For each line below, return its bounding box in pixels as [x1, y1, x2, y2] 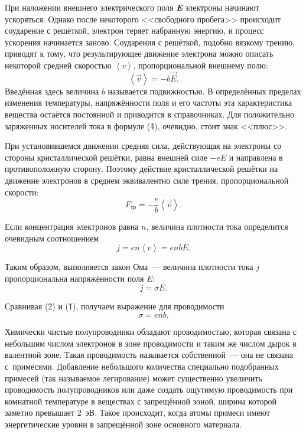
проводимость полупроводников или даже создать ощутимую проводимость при [5, 383, 293, 396]
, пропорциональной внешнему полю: [133, 58, 268, 71]
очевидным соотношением [5, 231, 99, 244]
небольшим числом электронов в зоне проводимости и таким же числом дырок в [5, 337, 297, 349]
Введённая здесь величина [5, 84, 99, 97]
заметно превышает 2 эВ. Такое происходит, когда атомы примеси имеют [5, 406, 270, 419]
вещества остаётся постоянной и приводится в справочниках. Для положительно [5, 107, 295, 120]
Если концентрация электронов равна [5, 220, 139, 233]
